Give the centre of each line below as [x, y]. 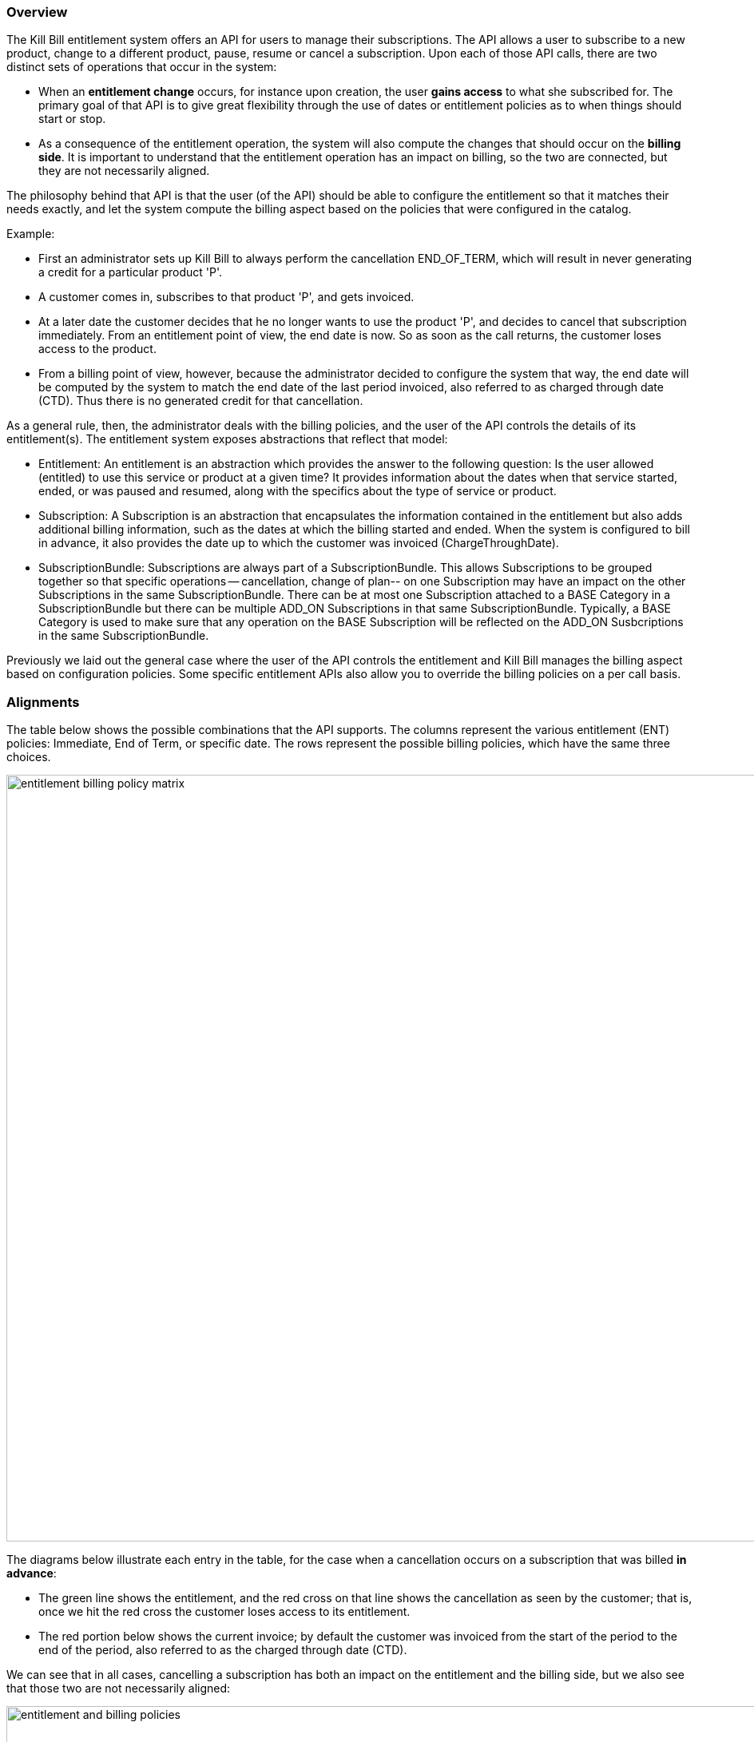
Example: [31, 234]
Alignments [43, 702]
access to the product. [97, 349]
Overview [37, 12]
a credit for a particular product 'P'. [131, 272]
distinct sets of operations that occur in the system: [142, 67]
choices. [29, 757]
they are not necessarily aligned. [124, 171]
